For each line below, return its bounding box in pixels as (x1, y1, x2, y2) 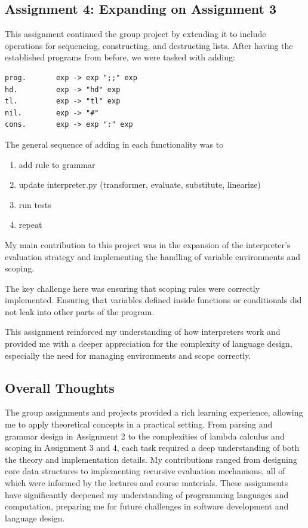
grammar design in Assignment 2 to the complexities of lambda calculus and (5, 429, 285, 442)
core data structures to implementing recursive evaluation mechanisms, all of (5, 465, 285, 477)
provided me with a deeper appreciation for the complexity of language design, (5, 337, 292, 350)
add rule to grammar (19, 158, 96, 170)
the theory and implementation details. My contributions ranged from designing (5, 453, 297, 465)
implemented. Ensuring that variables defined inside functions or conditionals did (5, 294, 302, 306)
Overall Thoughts (5, 378, 115, 396)
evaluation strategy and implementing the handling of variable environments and (5, 250, 300, 263)
